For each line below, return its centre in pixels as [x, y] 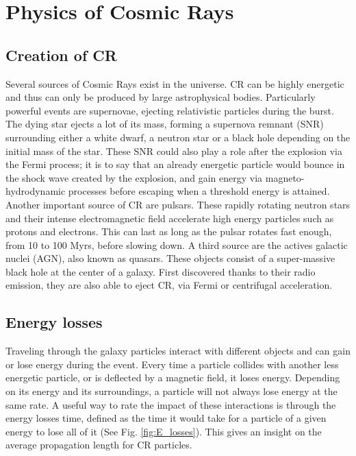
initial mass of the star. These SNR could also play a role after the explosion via [174, 151]
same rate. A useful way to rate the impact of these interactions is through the [171, 404]
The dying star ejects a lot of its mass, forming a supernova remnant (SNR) [165, 124]
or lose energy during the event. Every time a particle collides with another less [172, 364]
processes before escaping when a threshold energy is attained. [199, 191]
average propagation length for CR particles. [99, 445]
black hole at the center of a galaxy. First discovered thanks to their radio [161, 271]
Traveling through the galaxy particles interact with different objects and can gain [178, 351]
